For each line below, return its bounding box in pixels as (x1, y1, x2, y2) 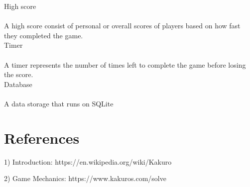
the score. (4, 69, 33, 80)
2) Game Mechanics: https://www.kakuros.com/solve (4, 173, 166, 184)
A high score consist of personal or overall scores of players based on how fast (4, 20, 241, 31)
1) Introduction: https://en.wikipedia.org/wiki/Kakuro (4, 156, 172, 167)
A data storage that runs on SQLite (4, 98, 114, 108)
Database (4, 79, 32, 89)
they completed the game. (4, 30, 83, 40)
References (4, 127, 80, 148)
